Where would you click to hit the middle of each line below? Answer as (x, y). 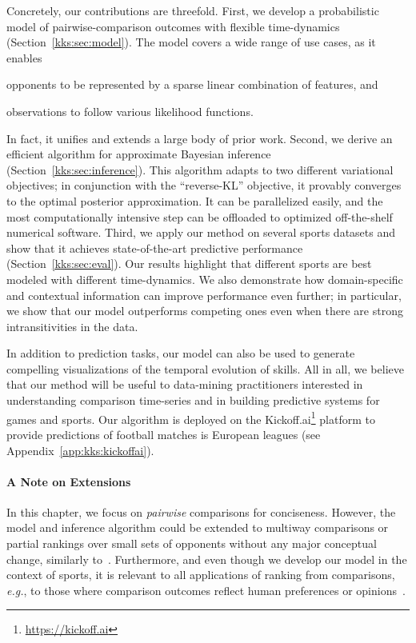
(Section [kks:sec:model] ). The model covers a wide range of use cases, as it (191, 42)
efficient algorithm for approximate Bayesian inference (139, 154)
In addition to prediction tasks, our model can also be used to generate (181, 353)
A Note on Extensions (69, 481)
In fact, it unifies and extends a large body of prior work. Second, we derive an (200, 138)
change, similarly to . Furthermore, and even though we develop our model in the (207, 559)
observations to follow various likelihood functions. (130, 111)
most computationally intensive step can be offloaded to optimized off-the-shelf (200, 216)
